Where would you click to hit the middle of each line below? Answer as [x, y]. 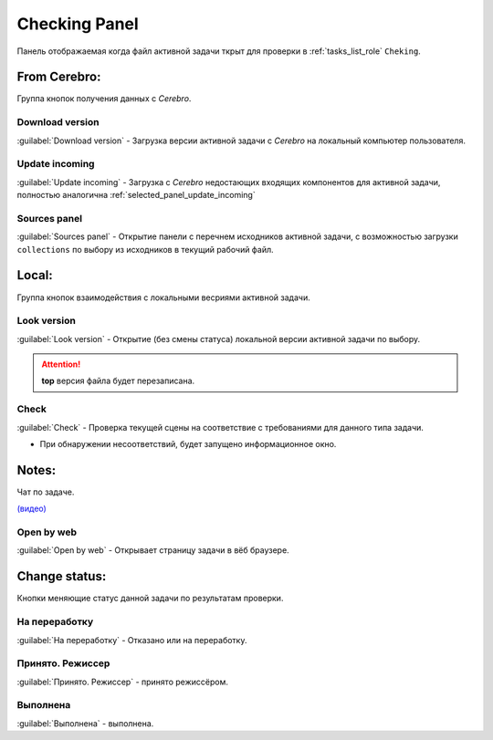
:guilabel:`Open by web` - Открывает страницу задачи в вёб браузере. [153, 550]
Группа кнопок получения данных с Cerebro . [104, 99]
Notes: [37, 470]
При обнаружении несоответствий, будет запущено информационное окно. [188, 444]
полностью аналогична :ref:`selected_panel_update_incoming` [136, 195]
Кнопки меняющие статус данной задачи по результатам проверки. [150, 599]
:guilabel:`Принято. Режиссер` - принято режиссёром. [122, 682]
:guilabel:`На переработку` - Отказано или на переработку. [132, 640]
